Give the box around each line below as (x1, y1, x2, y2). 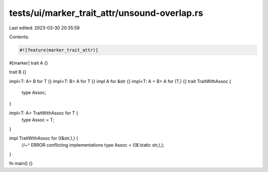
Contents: (9, 34, 29, 40)
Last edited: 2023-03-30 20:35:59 (9, 25, 80, 31)
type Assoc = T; (21, 117, 55, 123)
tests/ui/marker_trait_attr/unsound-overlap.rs (9, 7, 203, 18)
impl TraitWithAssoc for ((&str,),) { (9, 135, 78, 141)
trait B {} (9, 69, 27, 75)
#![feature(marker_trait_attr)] (19, 47, 99, 53)
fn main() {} (9, 161, 33, 167)
